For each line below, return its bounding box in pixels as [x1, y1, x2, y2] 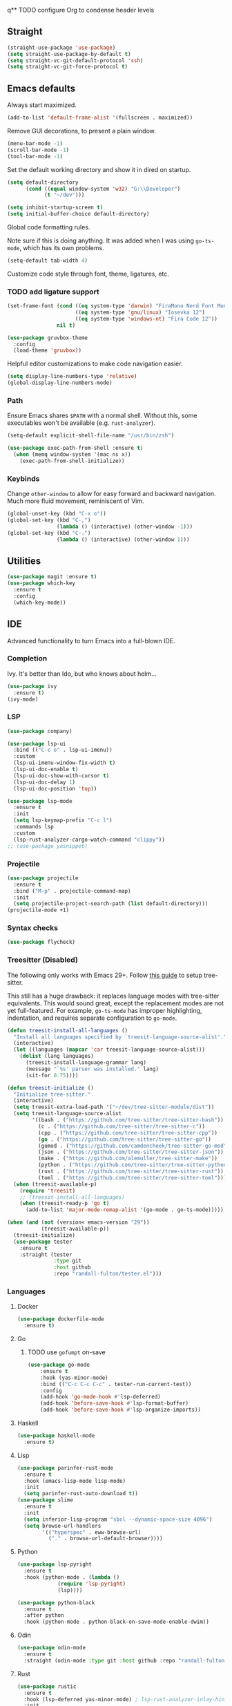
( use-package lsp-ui [7, 740, 67, 747]
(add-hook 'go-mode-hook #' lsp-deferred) [40, 1394, 161, 1401]
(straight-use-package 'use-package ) [7, 44, 116, 51]
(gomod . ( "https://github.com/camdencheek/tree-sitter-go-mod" [37, 1142, 227, 1149]
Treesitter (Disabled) [7, 955, 78, 965]
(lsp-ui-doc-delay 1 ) [13, 779, 76, 786]
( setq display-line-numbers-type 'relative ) [7, 373, 137, 380]
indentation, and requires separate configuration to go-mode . [7, 1014, 177, 1022]
